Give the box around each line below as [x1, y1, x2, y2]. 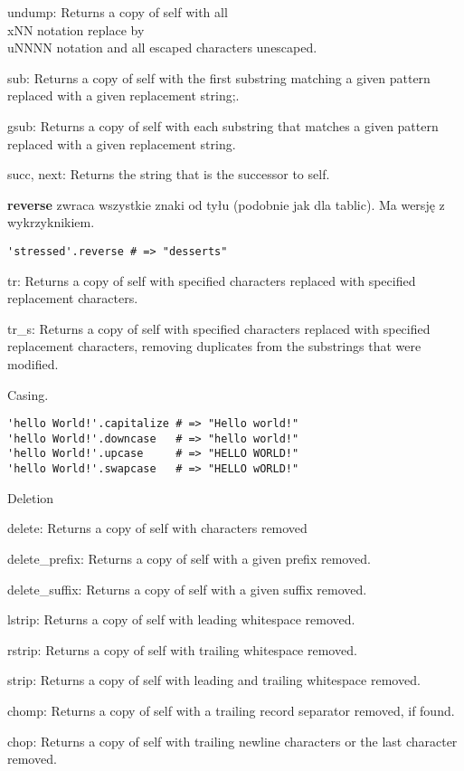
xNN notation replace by [7, 20, 145, 39]
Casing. [7, 385, 49, 404]
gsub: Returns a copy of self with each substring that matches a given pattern [7, 116, 439, 135]
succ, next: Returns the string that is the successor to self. [7, 165, 330, 184]
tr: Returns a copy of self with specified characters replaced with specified [7, 271, 416, 290]
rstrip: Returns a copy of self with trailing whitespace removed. [7, 640, 357, 659]
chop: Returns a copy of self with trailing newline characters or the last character [7, 731, 458, 750]
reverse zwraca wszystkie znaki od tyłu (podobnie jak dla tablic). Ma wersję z [7, 195, 445, 214]
